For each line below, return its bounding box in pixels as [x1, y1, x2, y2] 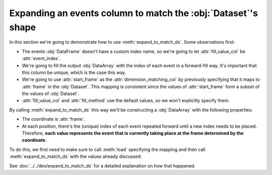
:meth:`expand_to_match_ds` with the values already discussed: [9, 153, 142, 159]
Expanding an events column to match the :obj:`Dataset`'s [9, 8, 258, 19]
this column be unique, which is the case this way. [22, 69, 126, 75]
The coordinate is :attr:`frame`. [22, 116, 86, 122]
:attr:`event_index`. [22, 55, 61, 61]
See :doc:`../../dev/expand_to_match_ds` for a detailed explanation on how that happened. [9, 162, 196, 168]
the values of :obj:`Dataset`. [22, 91, 80, 97]
